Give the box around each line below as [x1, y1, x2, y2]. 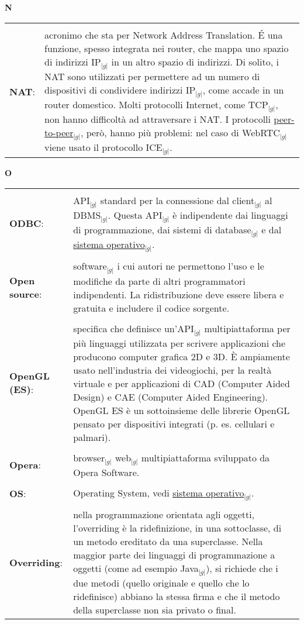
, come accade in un [202, 82, 284, 96]
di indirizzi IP [44, 54, 101, 68]
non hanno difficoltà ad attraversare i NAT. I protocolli [44, 112, 271, 126]
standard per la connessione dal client [100, 193, 255, 207]
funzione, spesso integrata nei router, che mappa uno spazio [44, 41, 289, 55]
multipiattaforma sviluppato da [141, 450, 270, 464]
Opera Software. [73, 465, 140, 479]
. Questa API [108, 208, 163, 222]
